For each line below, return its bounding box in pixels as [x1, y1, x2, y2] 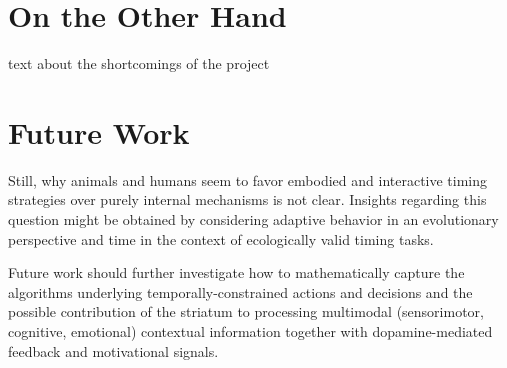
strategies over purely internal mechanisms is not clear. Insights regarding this [8, 189, 487, 210]
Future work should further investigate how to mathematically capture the [8, 262, 465, 283]
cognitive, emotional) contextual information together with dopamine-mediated [8, 321, 493, 341]
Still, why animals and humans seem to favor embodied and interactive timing [8, 169, 488, 190]
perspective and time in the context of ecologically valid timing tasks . [8, 228, 434, 249]
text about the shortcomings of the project [8, 53, 270, 74]
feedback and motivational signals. [8, 340, 219, 361]
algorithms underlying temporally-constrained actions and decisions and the [8, 281, 473, 302]
